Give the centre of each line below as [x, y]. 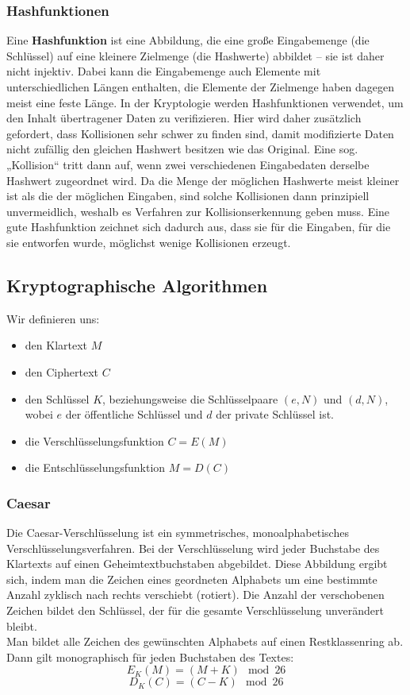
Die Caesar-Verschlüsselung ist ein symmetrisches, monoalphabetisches [178, 533]
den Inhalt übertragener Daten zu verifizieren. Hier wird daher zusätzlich [184, 118]
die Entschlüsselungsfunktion [95, 467]
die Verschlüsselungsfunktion [94, 440]
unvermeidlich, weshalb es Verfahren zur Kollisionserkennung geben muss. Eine [198, 211]
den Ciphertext [62, 371]
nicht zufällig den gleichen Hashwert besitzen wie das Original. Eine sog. [182, 149]
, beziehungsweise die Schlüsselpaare [190, 398]
